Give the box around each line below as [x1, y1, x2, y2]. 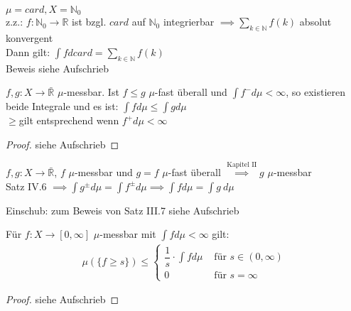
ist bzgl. [72, 14, 107, 29]
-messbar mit [99, 227, 156, 241]
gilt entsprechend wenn [18, 113, 119, 128]
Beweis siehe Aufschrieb [6, 60, 109, 75]
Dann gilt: [6, 44, 50, 59]
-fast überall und [154, 84, 227, 99]
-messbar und [74, 165, 133, 180]
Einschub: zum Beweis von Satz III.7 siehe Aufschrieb [6, 202, 239, 217]
